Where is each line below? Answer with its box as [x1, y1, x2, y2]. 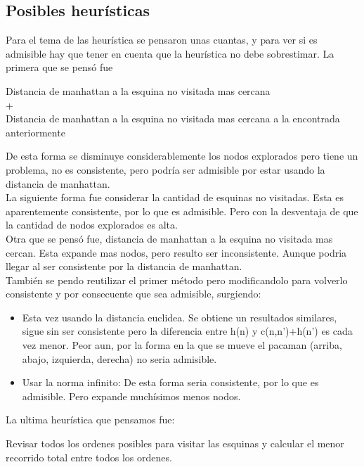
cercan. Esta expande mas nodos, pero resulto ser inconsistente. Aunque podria [6, 245, 347, 260]
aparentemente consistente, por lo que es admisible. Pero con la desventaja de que [6, 203, 358, 218]
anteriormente [6, 124, 65, 139]
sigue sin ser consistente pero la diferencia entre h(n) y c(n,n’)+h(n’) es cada [22, 324, 353, 338]
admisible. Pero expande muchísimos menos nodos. [22, 388, 241, 403]
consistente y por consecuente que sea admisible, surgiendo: [6, 286, 261, 301]
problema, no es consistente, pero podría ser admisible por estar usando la [6, 162, 325, 177]
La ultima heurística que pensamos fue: [6, 412, 175, 427]
